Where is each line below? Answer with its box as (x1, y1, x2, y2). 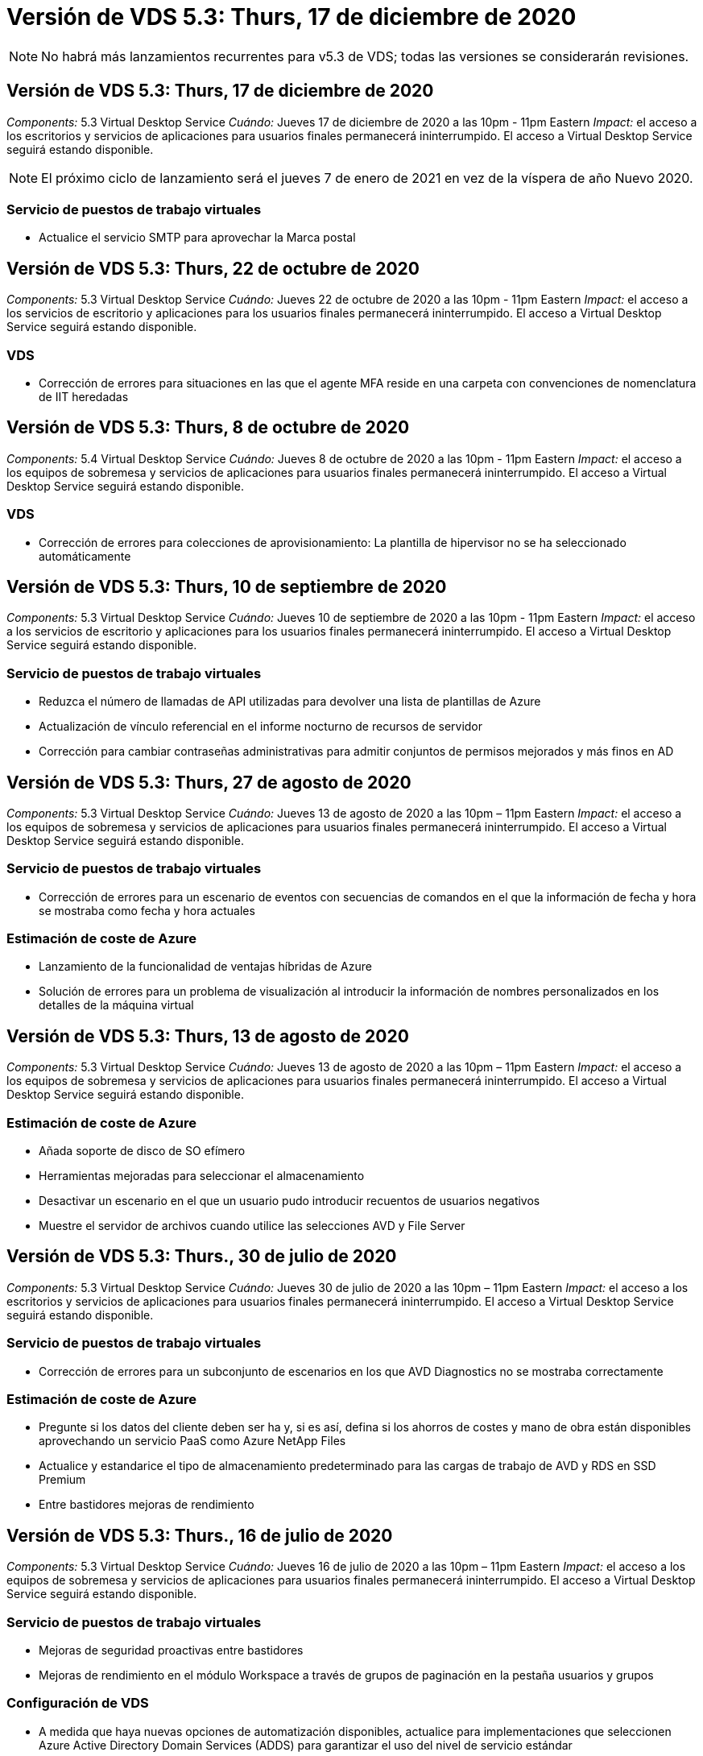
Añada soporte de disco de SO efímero (39, 1144, 246, 1158)
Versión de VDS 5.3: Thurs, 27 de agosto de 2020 (6, 772, 411, 793)
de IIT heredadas (39, 389, 129, 404)
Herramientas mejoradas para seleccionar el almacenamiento (39, 1169, 365, 1183)
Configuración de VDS (6, 1695, 149, 1712)
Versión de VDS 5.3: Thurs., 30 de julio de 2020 (6, 1246, 397, 1267)
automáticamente (39, 549, 131, 563)
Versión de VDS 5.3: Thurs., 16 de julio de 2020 (6, 1525, 393, 1546)
